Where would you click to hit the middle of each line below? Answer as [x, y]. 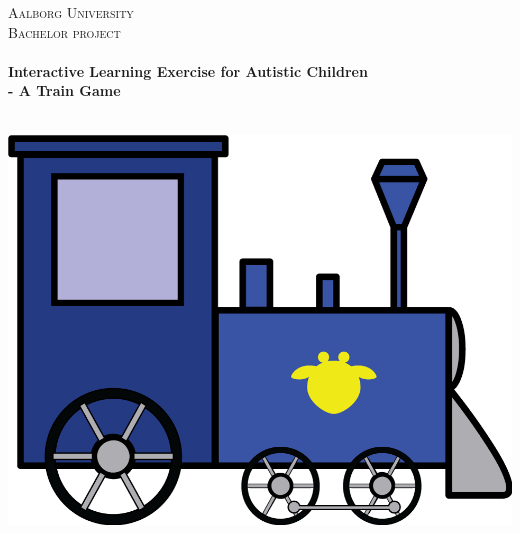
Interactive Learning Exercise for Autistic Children [188, 70]
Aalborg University [71, 12]
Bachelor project [64, 31]
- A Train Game [64, 90]
